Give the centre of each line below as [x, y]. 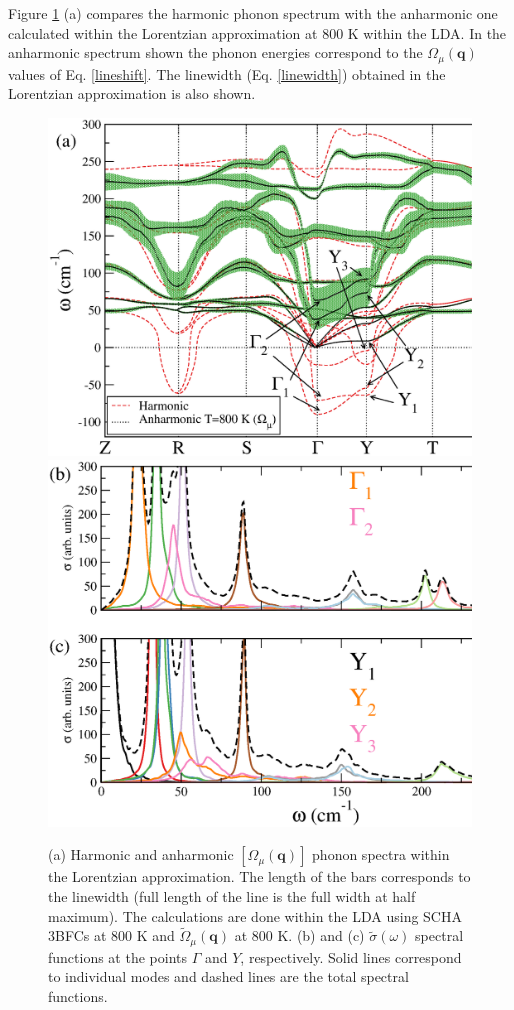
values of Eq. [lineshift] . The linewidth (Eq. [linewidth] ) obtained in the [227, 73]
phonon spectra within [381, 854]
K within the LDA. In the [427, 32]
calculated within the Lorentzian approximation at [163, 32]
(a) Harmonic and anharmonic [141, 854]
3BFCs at [77, 935]
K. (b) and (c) [321, 935]
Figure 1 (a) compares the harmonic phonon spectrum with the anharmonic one [253, 13]
